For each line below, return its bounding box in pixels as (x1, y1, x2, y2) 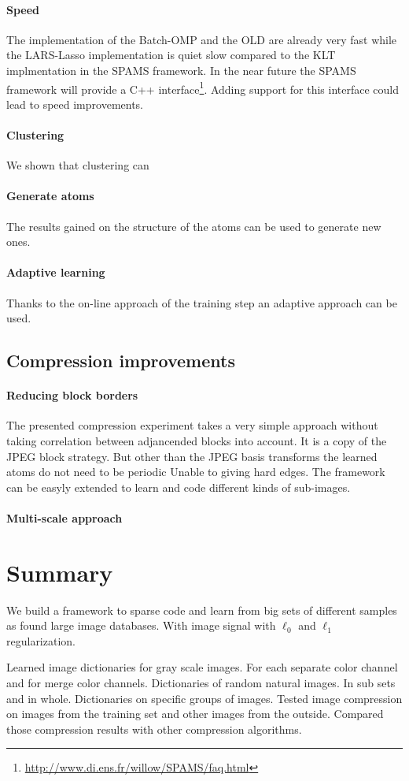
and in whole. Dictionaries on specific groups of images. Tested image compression (6, 690, 403, 706)
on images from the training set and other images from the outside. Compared (6, 705, 384, 722)
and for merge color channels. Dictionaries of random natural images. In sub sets (6, 675, 396, 691)
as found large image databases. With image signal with (6, 617, 276, 634)
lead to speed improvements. (6, 95, 144, 112)
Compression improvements (6, 348, 235, 373)
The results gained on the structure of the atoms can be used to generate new (6, 218, 381, 234)
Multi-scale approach (6, 509, 123, 526)
